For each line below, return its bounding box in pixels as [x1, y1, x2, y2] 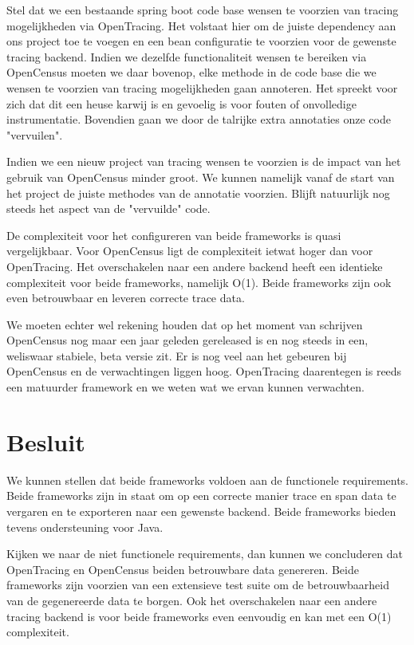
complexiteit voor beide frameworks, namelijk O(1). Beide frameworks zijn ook [6, 273, 392, 290]
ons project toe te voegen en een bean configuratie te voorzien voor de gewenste [6, 33, 396, 49]
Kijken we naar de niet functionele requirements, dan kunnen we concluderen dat [6, 545, 403, 562]
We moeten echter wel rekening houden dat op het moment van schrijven [6, 316, 363, 332]
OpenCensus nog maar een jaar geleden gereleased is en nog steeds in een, [6, 332, 369, 348]
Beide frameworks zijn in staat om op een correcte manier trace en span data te [6, 487, 396, 504]
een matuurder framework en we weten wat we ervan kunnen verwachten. [6, 379, 365, 395]
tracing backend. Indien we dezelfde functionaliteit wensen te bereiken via [6, 48, 367, 65]
